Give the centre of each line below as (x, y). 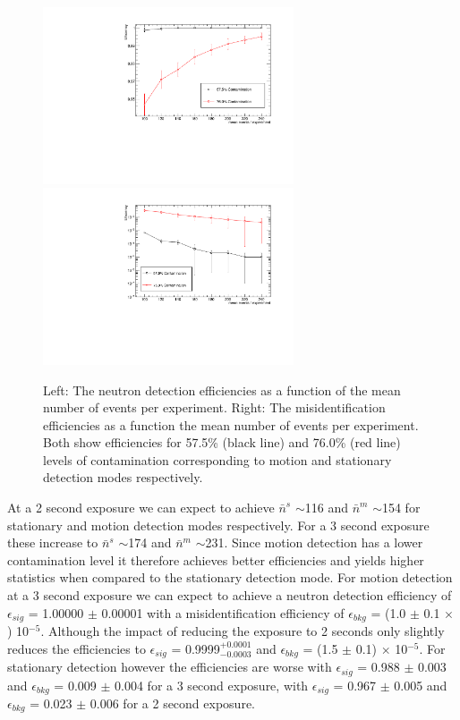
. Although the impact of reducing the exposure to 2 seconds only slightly (243, 631)
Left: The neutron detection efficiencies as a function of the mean (222, 390)
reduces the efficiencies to (77, 648)
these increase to (53, 542)
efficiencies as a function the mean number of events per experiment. (231, 424)
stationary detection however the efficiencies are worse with (170, 667)
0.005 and (421, 685)
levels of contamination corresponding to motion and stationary (217, 459)
